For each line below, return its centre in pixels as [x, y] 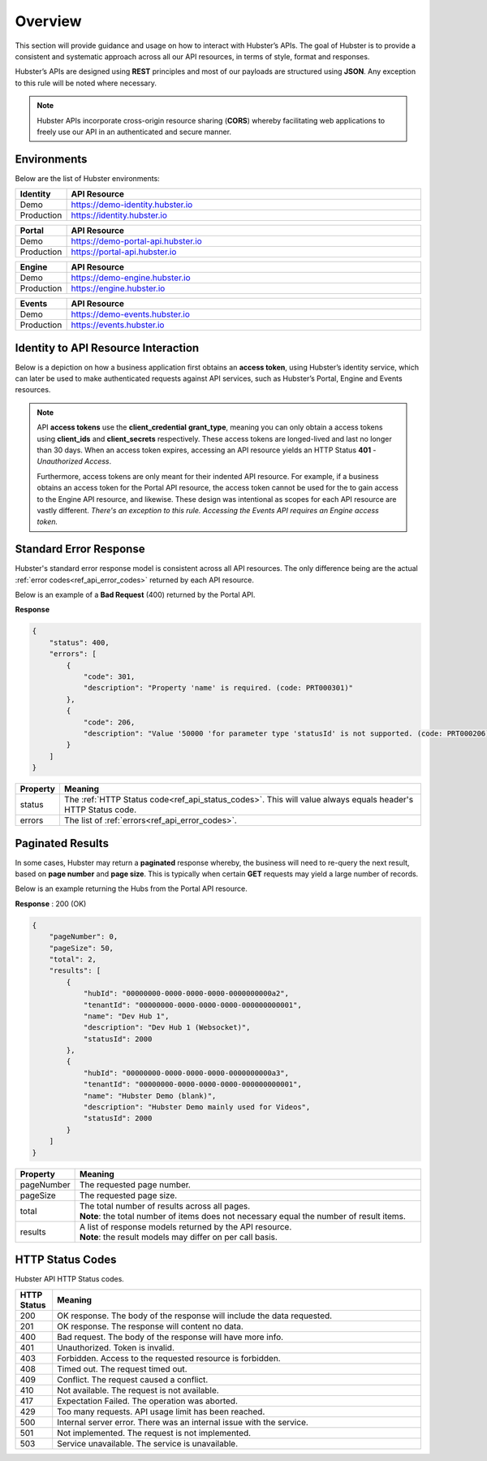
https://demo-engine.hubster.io [131, 278]
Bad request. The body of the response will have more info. [170, 1337]
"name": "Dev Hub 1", [126, 1016]
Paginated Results [62, 843]
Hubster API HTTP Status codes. [70, 1279]
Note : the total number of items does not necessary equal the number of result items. [242, 1216]
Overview [48, 21]
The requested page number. [135, 1184]
